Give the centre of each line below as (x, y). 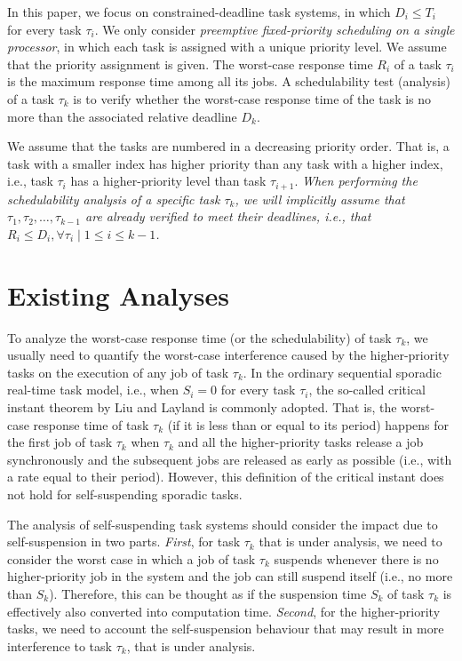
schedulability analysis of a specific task (114, 199)
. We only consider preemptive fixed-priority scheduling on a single (275, 29)
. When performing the (356, 181)
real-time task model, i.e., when (93, 390)
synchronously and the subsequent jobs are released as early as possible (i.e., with (230, 459)
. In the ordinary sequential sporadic (342, 372)
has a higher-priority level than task (168, 181)
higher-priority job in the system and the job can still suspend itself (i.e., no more (230, 576)
